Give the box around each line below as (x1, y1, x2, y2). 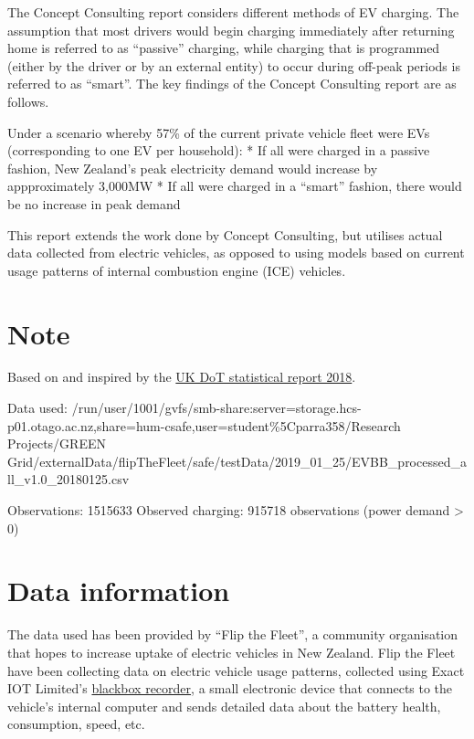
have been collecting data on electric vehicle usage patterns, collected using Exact (7, 660, 465, 680)
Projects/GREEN (7, 434, 106, 453)
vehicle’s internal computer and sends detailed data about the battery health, (7, 696, 441, 715)
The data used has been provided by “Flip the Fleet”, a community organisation (7, 625, 458, 644)
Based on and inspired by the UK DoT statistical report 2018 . (7, 367, 356, 386)
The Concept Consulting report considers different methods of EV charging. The (7, 3, 459, 21)
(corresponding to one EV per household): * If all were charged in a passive (7, 141, 430, 160)
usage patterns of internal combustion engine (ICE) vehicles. (7, 260, 346, 280)
